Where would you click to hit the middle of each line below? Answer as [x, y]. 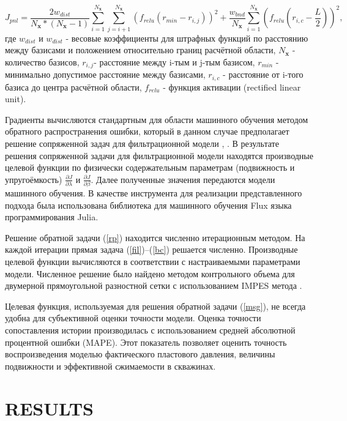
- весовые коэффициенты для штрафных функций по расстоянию [187, 38]
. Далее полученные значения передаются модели [183, 179]
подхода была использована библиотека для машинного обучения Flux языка [148, 205]
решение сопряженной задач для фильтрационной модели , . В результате [142, 143]
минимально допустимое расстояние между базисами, [105, 74]
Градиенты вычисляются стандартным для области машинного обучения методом [157, 119]
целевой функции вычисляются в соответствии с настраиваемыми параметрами [153, 262]
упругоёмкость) [34, 179]
